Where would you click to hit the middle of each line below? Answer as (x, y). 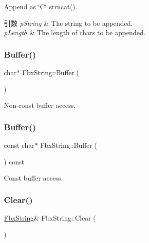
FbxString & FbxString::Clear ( (50, 218)
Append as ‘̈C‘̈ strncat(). (41, 6)
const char (19, 145)
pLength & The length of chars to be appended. (75, 32)
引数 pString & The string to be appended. (68, 23)
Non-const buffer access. (40, 105)
